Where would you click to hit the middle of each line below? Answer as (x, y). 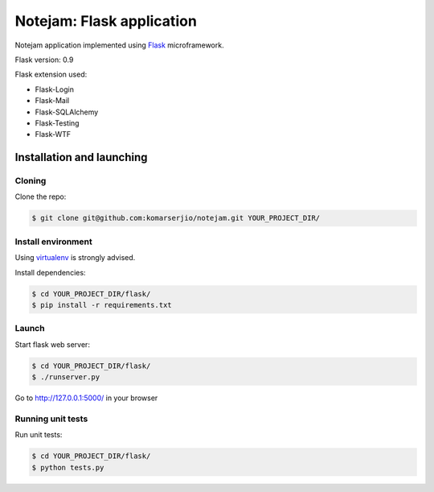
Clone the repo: (41, 196)
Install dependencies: (50, 272)
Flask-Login (54, 89)
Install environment (53, 242)
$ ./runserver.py (66, 377)
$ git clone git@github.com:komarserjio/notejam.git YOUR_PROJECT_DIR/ (176, 218)
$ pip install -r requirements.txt (102, 305)
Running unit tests (51, 419)
